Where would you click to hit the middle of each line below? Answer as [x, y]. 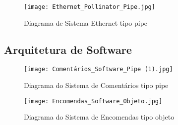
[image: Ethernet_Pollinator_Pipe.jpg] [89, 7]
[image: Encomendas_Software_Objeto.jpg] [93, 101]
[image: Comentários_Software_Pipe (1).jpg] [98, 69]
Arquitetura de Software [68, 49]
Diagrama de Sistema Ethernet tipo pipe [86, 22]
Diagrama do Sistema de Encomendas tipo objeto [99, 117]
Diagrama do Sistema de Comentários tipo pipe [96, 85]
